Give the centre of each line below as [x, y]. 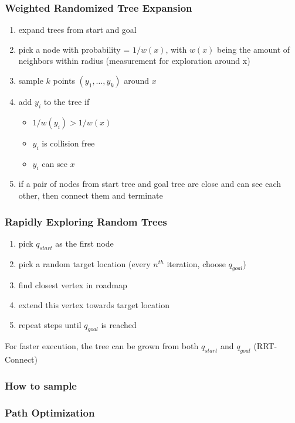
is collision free [68, 143]
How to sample [41, 385]
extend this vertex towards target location [94, 304]
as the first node [84, 243]
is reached [119, 324]
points [64, 80]
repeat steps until [50, 324]
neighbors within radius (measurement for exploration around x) [134, 61]
